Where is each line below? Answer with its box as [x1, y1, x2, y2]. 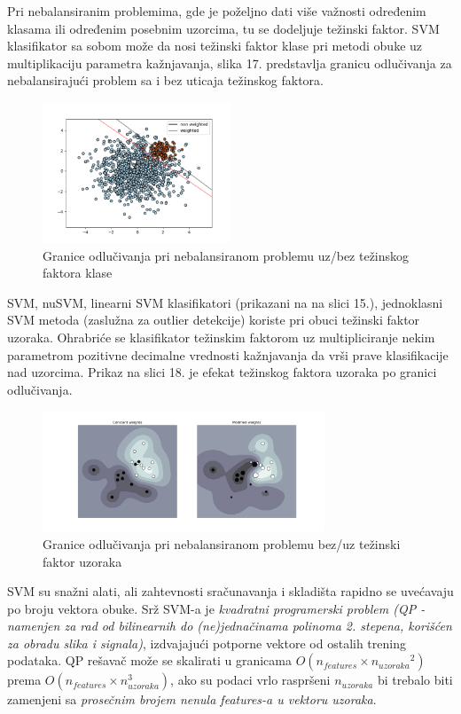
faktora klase [43, 263, 113, 282]
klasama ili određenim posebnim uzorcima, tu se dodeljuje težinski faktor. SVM [7, 19, 440, 37]
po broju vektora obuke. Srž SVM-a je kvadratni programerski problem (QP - [7, 599, 426, 617]
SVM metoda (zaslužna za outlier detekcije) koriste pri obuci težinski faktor [7, 310, 420, 329]
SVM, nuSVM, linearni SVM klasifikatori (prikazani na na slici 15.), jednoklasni [7, 293, 443, 311]
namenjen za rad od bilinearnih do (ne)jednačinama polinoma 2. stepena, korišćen [7, 616, 452, 635]
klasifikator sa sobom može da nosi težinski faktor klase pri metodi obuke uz [7, 36, 423, 55]
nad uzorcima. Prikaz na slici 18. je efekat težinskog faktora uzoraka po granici [7, 363, 437, 381]
